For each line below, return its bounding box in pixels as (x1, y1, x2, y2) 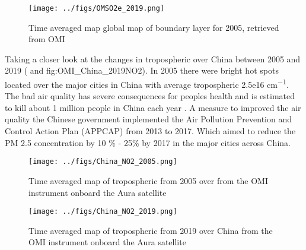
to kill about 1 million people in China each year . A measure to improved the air (5, 101, 301, 113)
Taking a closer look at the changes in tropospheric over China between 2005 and (5, 52, 301, 65)
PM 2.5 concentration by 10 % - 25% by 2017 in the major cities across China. (5, 136, 291, 148)
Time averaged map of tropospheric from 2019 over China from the (28, 224, 273, 236)
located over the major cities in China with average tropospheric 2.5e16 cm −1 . (5, 77, 289, 90)
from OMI (28, 33, 65, 45)
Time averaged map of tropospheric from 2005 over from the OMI (28, 174, 268, 186)
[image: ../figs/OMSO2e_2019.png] (28, 4, 165, 12)
